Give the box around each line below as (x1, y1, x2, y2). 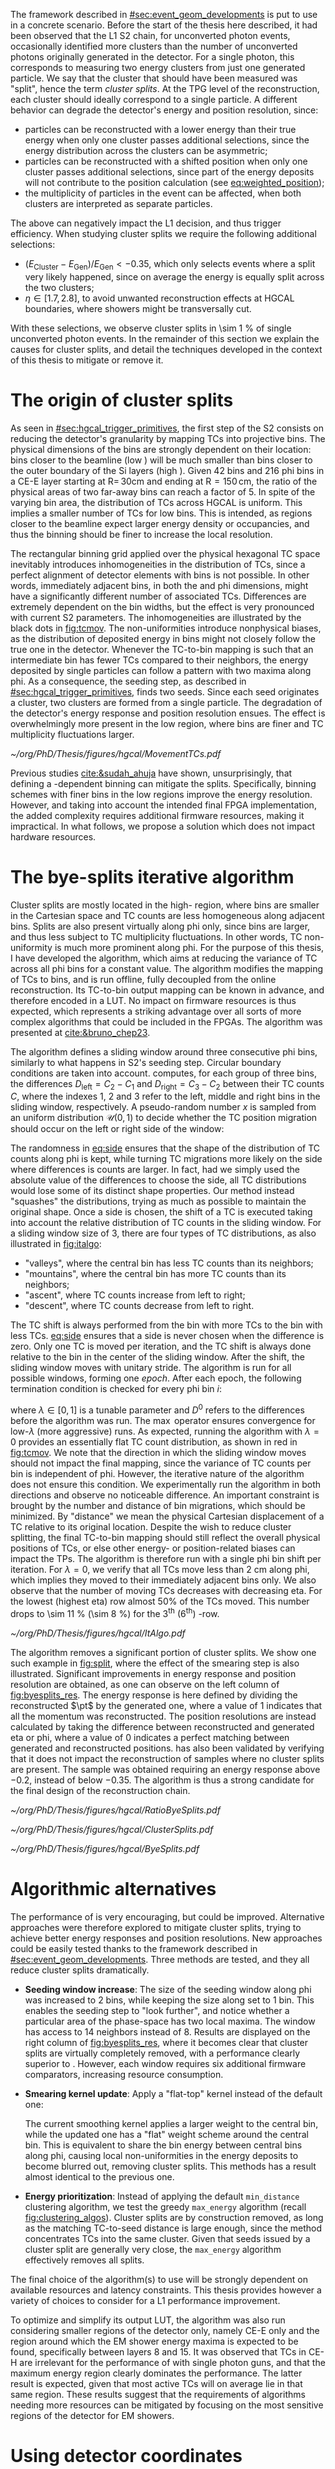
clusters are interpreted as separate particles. (24, 198, 213, 209)
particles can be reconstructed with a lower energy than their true (24, 124, 297, 135)
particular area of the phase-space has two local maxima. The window (24, 2015, 316, 2027)
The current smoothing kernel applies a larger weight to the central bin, (24, 2117, 319, 2129)
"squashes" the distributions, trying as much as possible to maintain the (10, 1195, 307, 1208)
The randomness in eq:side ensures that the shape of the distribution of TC (10, 1142, 321, 1154)
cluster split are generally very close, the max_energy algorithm (24, 2243, 282, 2255)
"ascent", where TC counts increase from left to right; (24, 1289, 246, 1301)
